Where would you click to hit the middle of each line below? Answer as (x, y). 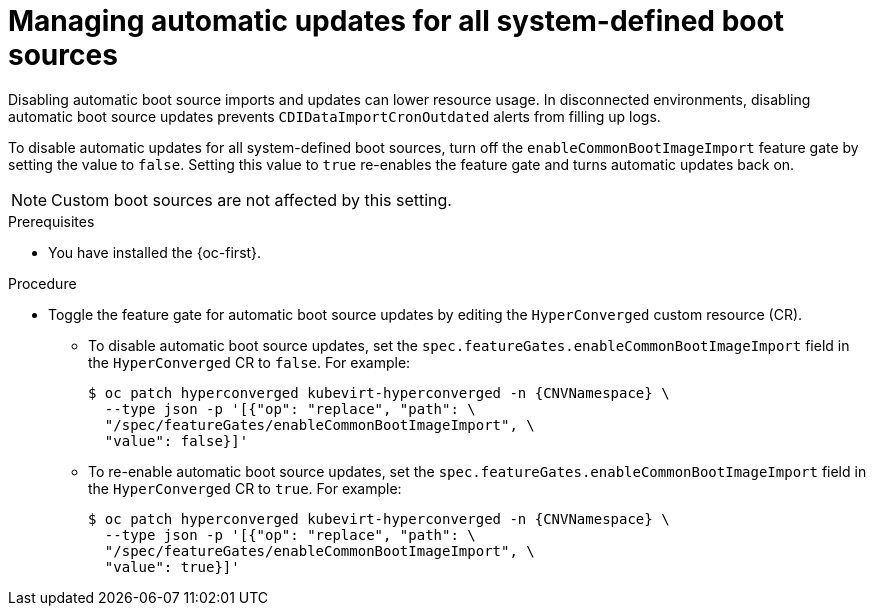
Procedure (42, 283)
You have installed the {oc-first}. (155, 252)
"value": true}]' (172, 566)
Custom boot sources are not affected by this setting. (251, 199)
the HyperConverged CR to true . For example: (245, 488)
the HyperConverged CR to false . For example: (249, 362)
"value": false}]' (176, 440)
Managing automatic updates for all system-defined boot (396, 21)
